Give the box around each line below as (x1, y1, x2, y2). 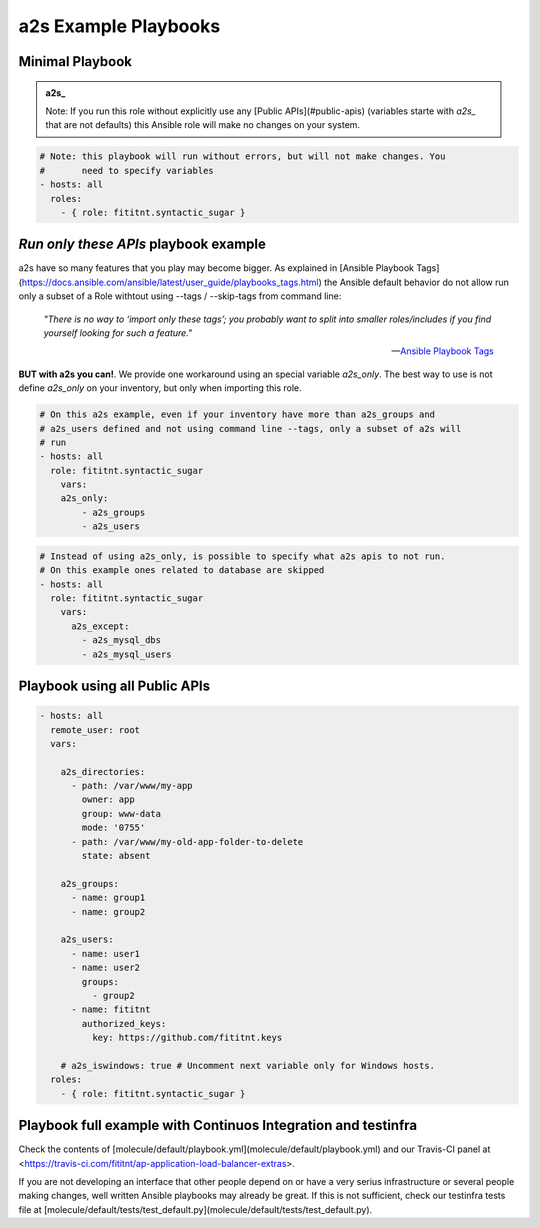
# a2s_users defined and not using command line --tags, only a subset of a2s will (39, 423, 462, 434)
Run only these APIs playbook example (18, 236, 267, 253)
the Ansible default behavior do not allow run (323, 276, 510, 288)
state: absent (81, 850, 151, 862)
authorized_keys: (81, 1018, 167, 1029)
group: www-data (81, 808, 162, 819)
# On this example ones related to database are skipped (39, 565, 325, 576)
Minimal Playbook (18, 53, 133, 70)
